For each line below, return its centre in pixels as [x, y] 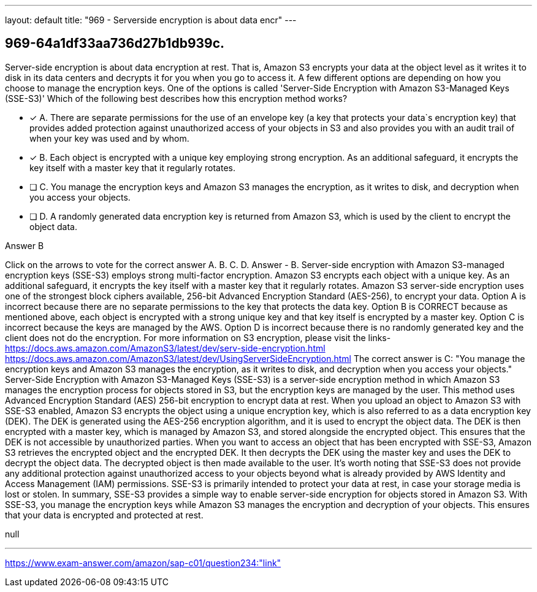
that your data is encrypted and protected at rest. [104, 515]
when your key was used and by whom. [109, 138]
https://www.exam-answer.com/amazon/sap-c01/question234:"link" [143, 563]
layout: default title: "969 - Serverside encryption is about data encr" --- [151, 20]
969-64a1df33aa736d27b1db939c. [115, 44]
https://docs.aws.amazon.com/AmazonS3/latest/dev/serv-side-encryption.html [165, 348]
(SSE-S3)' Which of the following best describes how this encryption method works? [176, 98]
